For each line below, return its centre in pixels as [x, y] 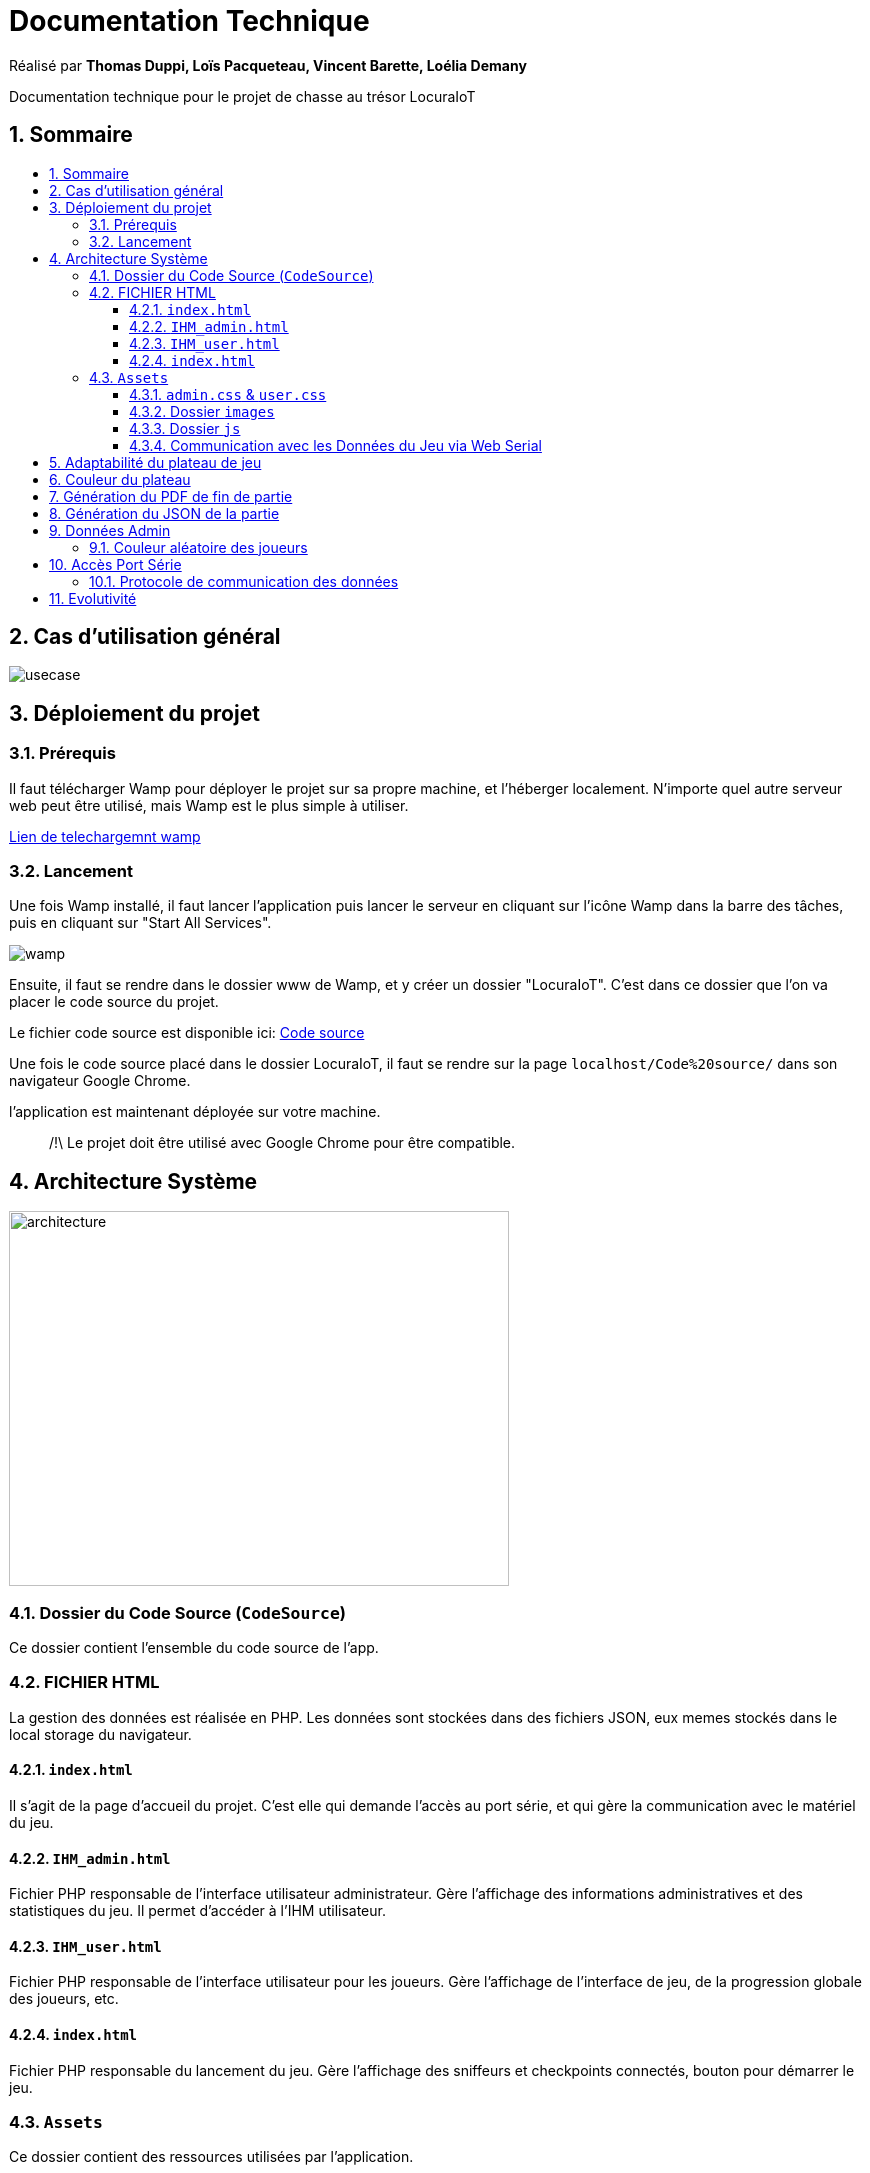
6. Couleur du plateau [120, 479]
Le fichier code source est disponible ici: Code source [187, 1033]
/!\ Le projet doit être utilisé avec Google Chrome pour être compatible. [282, 1143]
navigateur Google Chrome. [100, 1081]
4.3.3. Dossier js [185, 428]
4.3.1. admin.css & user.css [228, 394]
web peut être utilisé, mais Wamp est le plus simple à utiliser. [209, 805]
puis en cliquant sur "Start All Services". [140, 923]
